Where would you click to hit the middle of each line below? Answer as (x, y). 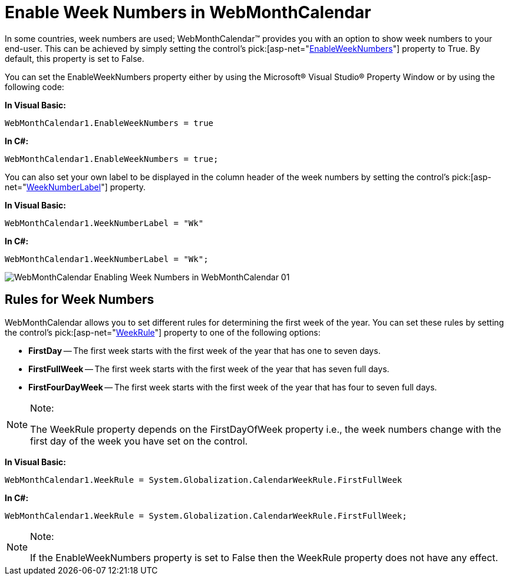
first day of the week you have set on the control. (139, 441)
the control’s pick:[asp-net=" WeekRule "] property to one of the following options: (163, 332)
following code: (34, 87)
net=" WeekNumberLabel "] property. (75, 187)
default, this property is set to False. (75, 58)
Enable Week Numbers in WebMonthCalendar (188, 12)
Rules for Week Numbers (80, 300)
